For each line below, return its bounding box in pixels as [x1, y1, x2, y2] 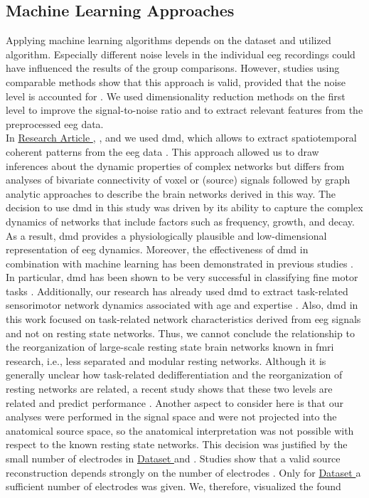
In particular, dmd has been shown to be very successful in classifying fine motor [6, 270, 358, 285]
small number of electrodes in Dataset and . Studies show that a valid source [6, 451, 341, 466]
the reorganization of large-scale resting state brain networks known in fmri [6, 339, 334, 354]
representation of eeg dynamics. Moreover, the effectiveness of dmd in [6, 242, 309, 257]
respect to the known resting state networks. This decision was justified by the [6, 437, 348, 452]
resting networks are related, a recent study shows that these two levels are [6, 381, 333, 396]
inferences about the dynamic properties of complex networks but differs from [6, 158, 345, 173]
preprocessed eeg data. [6, 116, 104, 131]
